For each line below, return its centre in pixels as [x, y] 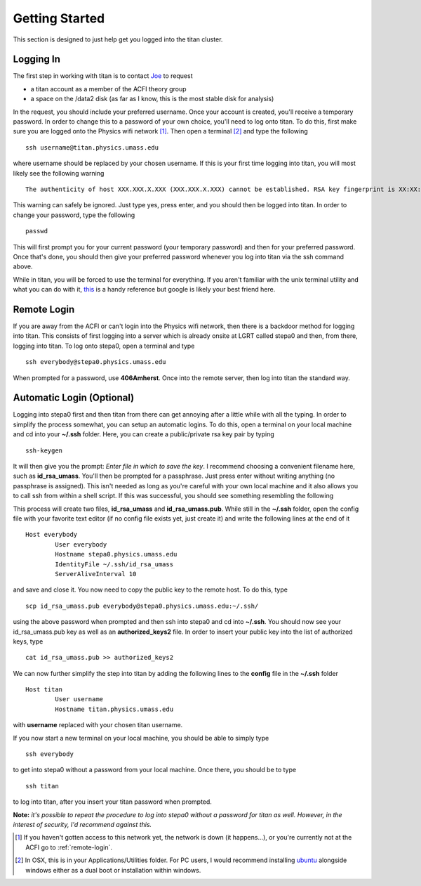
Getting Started [59, 18]
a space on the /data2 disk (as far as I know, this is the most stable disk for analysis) [152, 99]
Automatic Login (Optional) [74, 398]
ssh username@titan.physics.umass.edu [92, 147]
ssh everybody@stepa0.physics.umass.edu [96, 362]
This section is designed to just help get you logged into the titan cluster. [118, 39]
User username [79, 699]
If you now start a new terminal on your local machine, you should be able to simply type [141, 738]
